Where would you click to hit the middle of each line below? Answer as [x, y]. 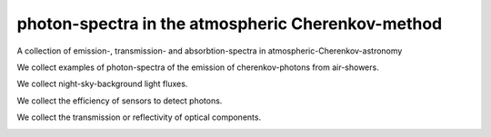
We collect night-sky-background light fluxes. [102, 84]
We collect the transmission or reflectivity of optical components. [139, 117]
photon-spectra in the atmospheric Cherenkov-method [230, 24]
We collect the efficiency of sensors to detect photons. [120, 101]
